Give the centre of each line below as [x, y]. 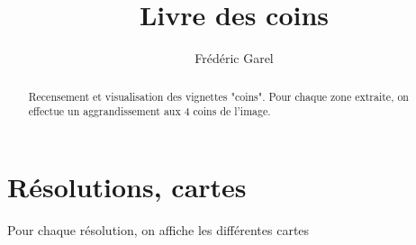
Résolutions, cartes [127, 186]
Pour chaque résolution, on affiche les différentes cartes [158, 229]
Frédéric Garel [234, 58]
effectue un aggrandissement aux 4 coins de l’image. [149, 111]
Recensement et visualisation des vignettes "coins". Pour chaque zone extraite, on [218, 96]
